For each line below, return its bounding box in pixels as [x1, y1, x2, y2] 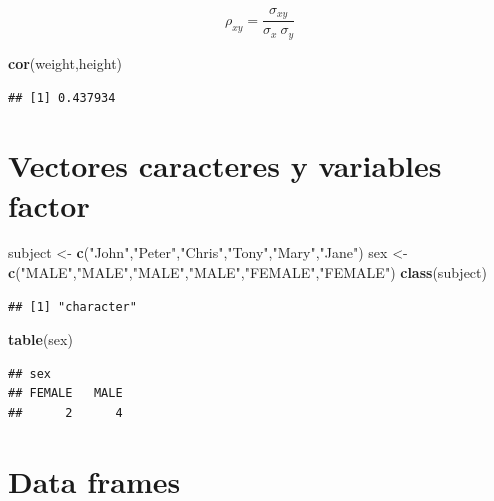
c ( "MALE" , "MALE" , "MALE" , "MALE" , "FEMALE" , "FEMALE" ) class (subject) [8, 262, 487, 283]
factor [8, 184, 90, 225]
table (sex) [8, 329, 73, 350]
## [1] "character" [8, 299, 137, 314]
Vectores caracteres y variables [8, 145, 442, 186]
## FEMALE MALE [8, 386, 123, 401]
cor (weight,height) [8, 52, 123, 73]
